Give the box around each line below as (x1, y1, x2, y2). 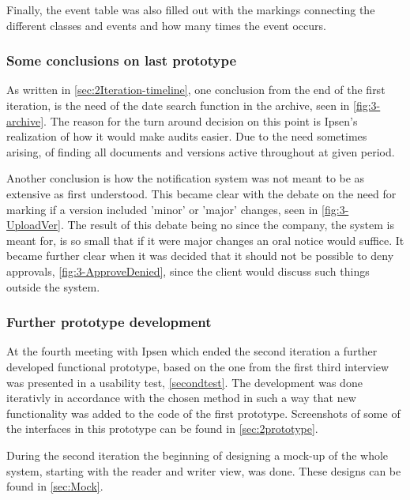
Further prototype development (6, 312, 212, 332)
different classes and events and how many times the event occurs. (6, 17, 326, 33)
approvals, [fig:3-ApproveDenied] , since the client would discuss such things (6, 262, 370, 279)
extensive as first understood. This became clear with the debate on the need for (6, 185, 397, 201)
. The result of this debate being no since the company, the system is (60, 216, 394, 233)
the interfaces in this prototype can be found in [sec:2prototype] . (6, 420, 318, 437)
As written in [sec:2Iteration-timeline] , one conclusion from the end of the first (6, 81, 386, 98)
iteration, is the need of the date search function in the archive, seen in (6, 97, 350, 113)
